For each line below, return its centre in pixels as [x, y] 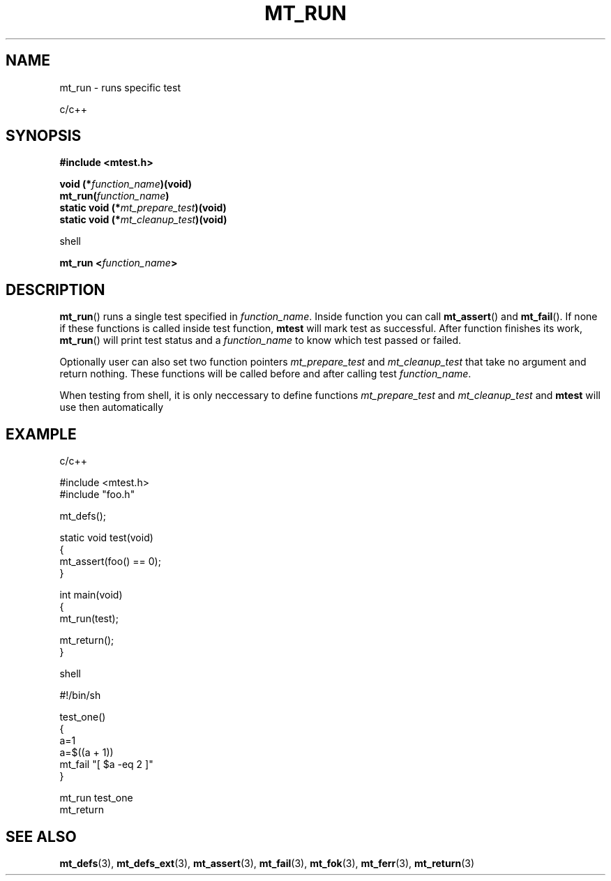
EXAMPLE [41, 434]
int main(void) [91, 595]
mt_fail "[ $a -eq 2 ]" [106, 765]
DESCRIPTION [55, 289]
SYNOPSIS [44, 136]
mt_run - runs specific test [120, 87]
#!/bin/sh [80, 695]
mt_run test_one [96, 798]
